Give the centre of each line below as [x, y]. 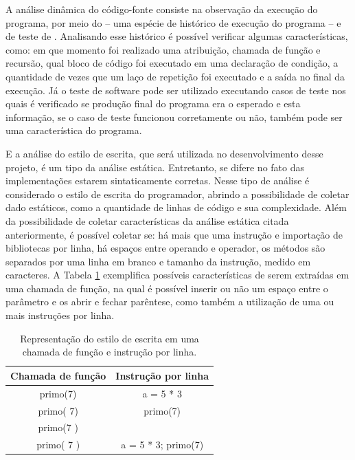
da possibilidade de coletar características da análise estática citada [147, 220]
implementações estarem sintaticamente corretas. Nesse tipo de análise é [158, 180]
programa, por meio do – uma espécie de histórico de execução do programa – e [173, 22]
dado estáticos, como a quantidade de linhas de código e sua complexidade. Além [176, 207]
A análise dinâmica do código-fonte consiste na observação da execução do [162, 9]
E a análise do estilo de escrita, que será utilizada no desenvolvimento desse [164, 153]
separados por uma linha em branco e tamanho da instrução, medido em [158, 261]
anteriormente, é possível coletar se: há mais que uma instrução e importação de [174, 234]
